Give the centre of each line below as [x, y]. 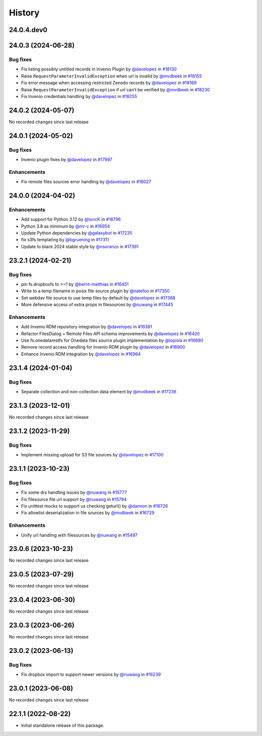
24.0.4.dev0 [28, 30]
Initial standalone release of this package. [63, 725]
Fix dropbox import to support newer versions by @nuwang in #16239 [91, 674]
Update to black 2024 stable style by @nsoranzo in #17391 [80, 246]
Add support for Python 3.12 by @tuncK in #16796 [71, 219]
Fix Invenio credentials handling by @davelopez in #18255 [79, 96]
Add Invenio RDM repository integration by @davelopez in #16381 [87, 327]
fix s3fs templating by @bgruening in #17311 [65, 240]
